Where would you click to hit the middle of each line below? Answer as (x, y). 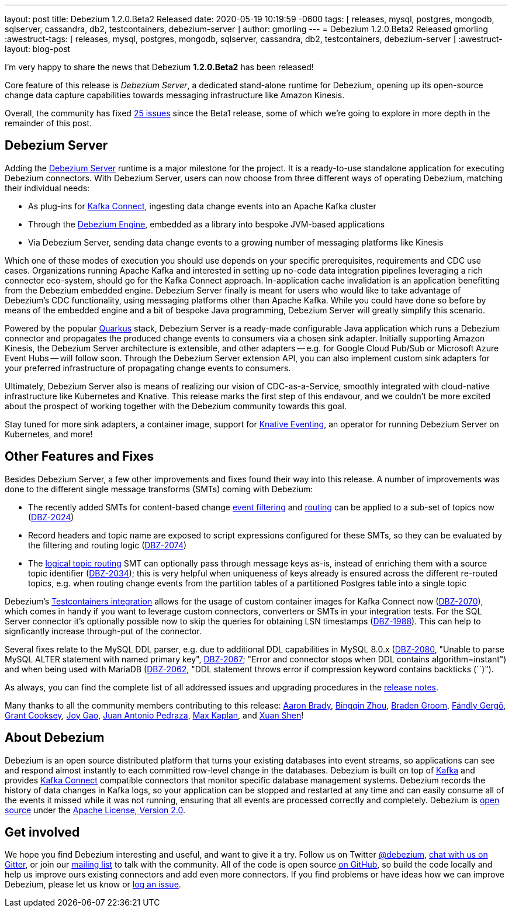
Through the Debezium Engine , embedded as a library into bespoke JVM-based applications (207, 224)
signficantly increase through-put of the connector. (103, 631)
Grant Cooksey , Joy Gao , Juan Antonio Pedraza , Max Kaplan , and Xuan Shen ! (154, 715)
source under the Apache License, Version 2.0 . (95, 810)
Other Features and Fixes (79, 457)
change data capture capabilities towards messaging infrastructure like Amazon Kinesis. (175, 95)
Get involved (42, 832)
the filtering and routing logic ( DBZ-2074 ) (108, 545)
